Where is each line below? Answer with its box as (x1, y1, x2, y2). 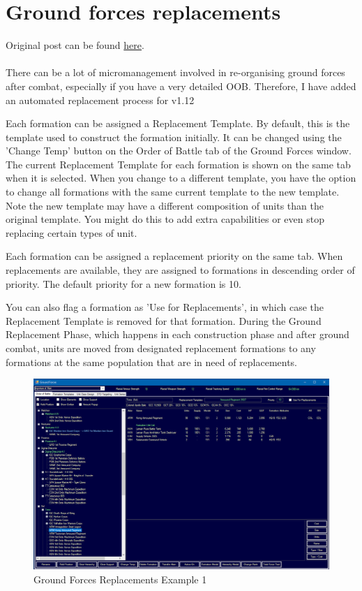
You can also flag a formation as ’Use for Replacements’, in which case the (6, 300, 324, 314)
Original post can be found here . (6, 38, 144, 52)
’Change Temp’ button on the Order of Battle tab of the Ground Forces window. (6, 143, 352, 158)
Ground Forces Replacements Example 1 (33, 571, 207, 586)
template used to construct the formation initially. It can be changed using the (6, 129, 342, 144)
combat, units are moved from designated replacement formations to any (6, 341, 316, 355)
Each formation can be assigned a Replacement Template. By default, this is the (6, 116, 350, 131)
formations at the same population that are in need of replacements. (6, 354, 298, 369)
